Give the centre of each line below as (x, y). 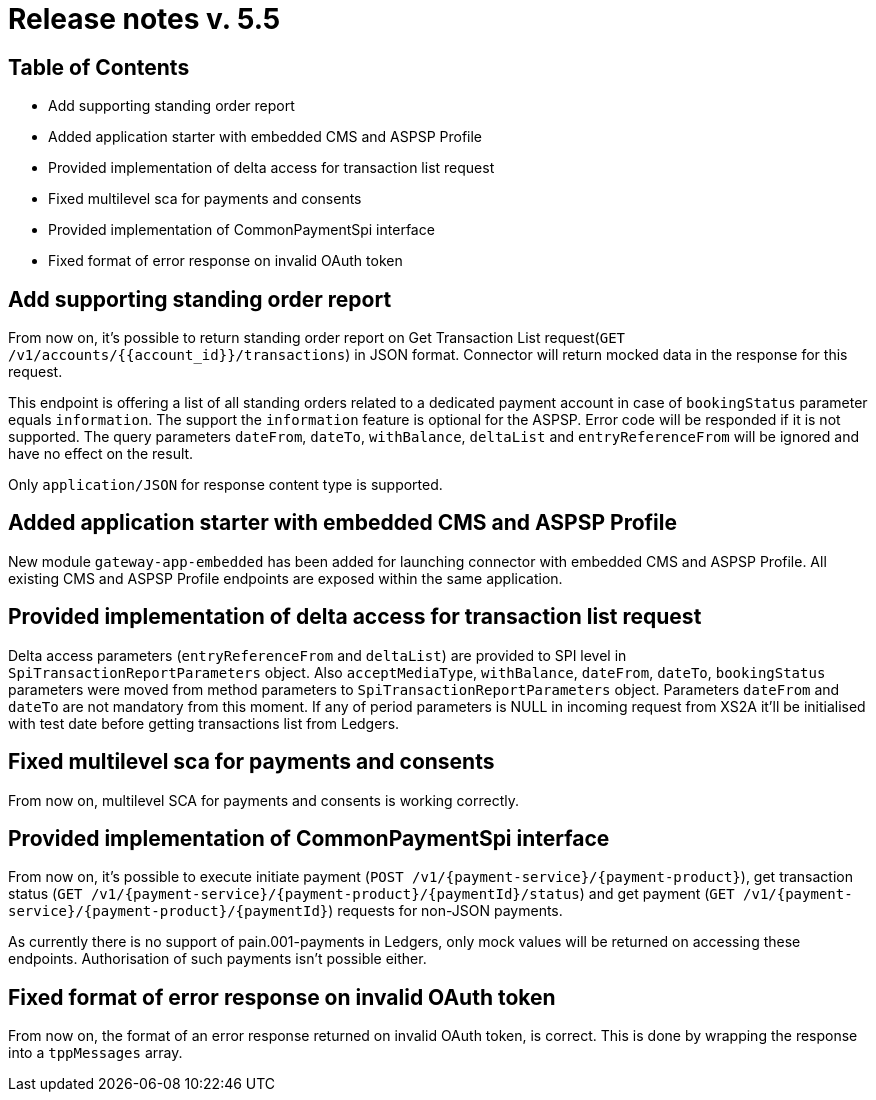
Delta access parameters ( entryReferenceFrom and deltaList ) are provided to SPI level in (317, 655)
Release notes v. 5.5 (144, 19)
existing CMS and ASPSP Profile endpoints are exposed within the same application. (285, 578)
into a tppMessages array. (95, 1053)
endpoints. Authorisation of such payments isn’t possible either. (217, 959)
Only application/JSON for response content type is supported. (225, 485)
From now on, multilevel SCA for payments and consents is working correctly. (263, 800)
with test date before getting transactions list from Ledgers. (204, 723)
